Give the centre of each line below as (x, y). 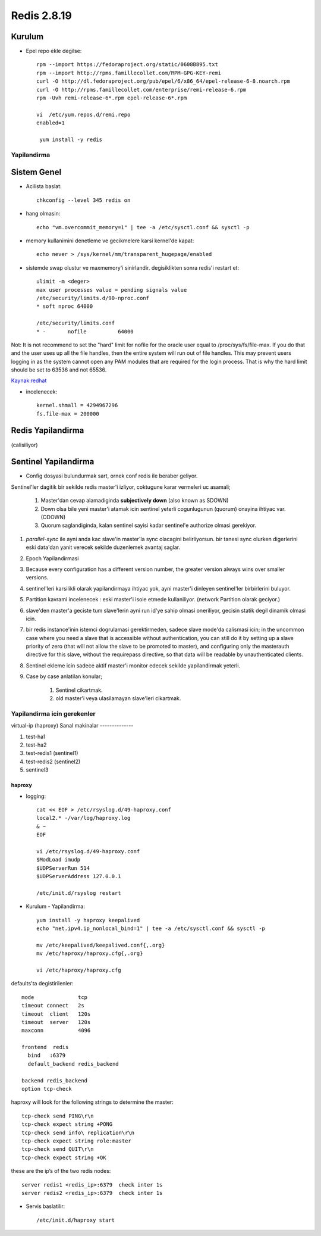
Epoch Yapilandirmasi (52, 558)
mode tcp (55, 997)
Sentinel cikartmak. (79, 690)
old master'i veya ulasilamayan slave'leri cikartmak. (118, 698)
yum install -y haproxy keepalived (88, 920)
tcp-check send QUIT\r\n (58, 1149)
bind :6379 (47, 1056)
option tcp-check (47, 1089)
